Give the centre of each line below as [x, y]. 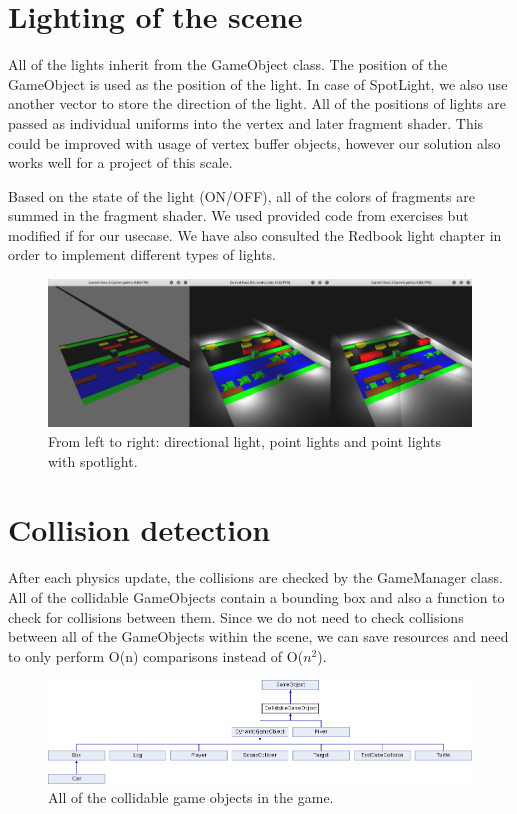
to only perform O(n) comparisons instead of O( [156, 655]
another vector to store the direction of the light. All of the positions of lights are [257, 103]
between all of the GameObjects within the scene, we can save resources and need [258, 636]
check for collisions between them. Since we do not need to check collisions [236, 616]
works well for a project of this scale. [120, 162]
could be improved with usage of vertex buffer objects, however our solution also [254, 142]
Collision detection [139, 529]
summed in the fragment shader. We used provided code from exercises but [238, 215]
